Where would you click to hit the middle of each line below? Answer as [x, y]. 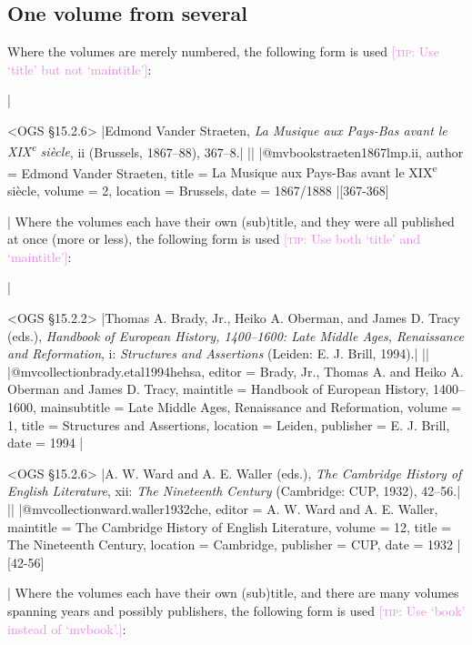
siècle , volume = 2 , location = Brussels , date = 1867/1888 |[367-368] [198, 191]
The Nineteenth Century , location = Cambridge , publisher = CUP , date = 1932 [231, 544]
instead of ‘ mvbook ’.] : [67, 628]
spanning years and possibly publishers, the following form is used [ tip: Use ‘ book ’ [236, 610]
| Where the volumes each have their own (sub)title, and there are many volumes [233, 593]
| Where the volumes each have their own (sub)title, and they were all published [231, 221]
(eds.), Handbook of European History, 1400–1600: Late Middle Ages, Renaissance [236, 335]
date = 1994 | [45, 443]
